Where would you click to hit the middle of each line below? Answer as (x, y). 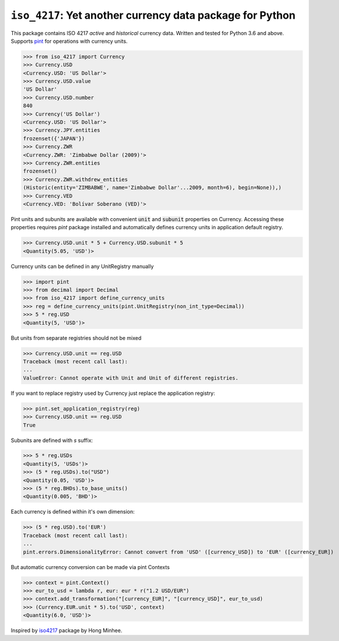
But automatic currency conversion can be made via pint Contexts (90, 567)
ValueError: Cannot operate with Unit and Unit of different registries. (131, 378)
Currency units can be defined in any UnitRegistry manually (82, 266)
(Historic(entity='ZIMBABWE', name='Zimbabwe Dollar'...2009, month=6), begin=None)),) (152, 188)
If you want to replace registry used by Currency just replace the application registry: (113, 393)
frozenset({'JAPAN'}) (54, 138)
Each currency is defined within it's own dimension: (73, 512)
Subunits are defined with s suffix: (52, 440)
